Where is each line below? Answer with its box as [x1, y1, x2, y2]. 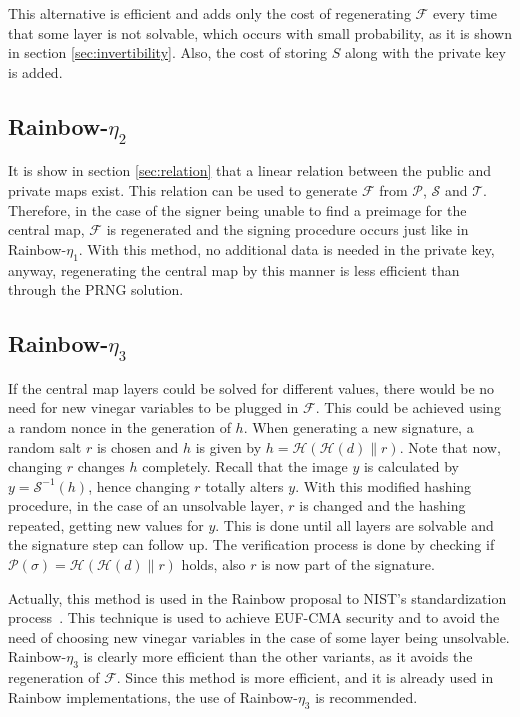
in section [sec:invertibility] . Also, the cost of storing [8, 42, 327, 63]
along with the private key [344, 42, 506, 63]
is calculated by [363, 456, 459, 477]
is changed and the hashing [299, 495, 466, 516]
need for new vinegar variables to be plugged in [8, 397, 299, 418]
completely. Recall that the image [142, 456, 348, 477]
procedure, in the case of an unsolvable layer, [8, 495, 284, 516]
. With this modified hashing [295, 475, 472, 496]
